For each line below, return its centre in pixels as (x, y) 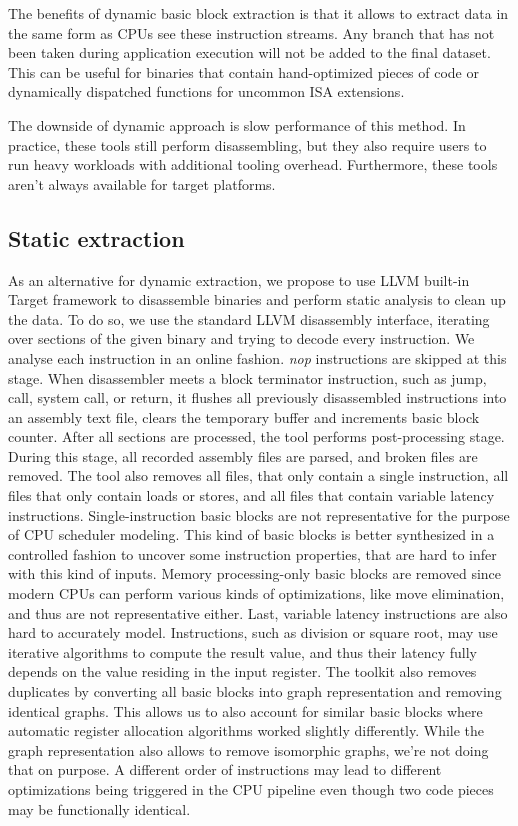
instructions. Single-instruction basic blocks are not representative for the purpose (259, 514)
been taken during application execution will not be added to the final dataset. (249, 52)
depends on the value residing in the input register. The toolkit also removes (242, 671)
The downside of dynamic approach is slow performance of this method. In (237, 124)
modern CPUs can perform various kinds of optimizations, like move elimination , (256, 593)
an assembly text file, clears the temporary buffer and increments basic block (244, 416)
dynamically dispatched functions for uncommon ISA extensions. (206, 91)
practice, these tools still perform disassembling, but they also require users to (247, 144)
